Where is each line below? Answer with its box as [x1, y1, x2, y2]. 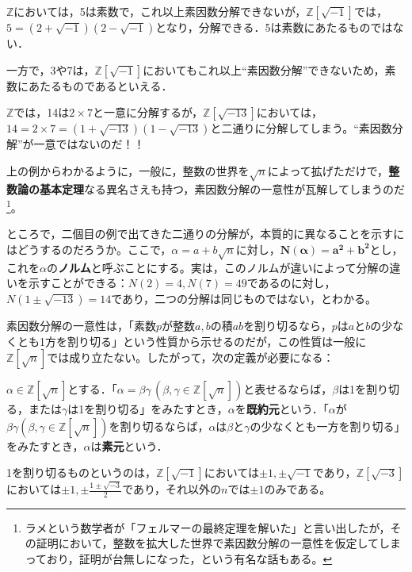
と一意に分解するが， [92, 104, 204, 121]
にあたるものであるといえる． [17, 77, 173, 94]
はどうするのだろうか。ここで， [6, 240, 172, 257]
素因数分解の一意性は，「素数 [6, 317, 156, 333]
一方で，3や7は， [6, 61, 95, 78]
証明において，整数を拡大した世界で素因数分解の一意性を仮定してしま [36, 535, 401, 551]
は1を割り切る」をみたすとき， [67, 401, 228, 417]
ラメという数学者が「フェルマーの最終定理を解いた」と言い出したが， [25, 519, 391, 536]
